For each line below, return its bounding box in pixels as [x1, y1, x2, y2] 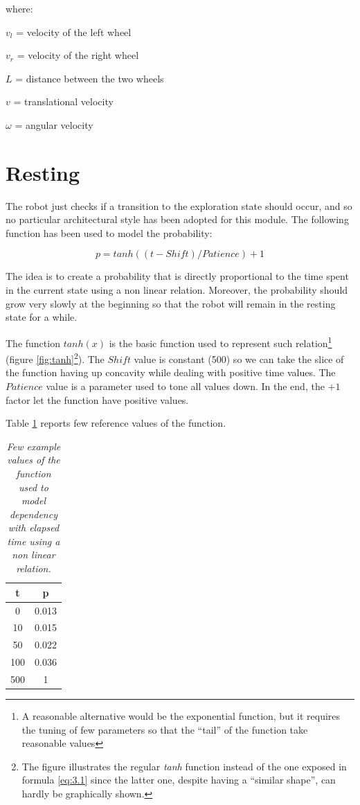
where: [6, 1, 33, 15]
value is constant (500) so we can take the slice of [134, 351, 344, 366]
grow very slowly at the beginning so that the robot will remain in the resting [6, 296, 336, 310]
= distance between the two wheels [15, 71, 164, 85]
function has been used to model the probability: [6, 225, 213, 240]
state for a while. [6, 310, 78, 324]
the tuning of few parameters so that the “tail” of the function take [21, 722, 308, 736]
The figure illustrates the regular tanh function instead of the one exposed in [21, 759, 347, 773]
